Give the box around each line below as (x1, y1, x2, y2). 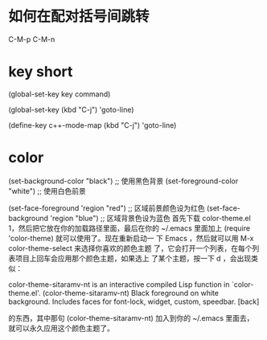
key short (8, 63, 73, 81)
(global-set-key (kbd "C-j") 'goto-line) (8, 104, 134, 114)
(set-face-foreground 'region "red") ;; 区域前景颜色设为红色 (8, 203, 205, 213)
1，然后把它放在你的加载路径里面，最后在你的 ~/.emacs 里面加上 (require (8, 223, 251, 233)
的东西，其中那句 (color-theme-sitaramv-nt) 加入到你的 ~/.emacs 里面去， (8, 313, 254, 322)
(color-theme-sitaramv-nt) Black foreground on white (43, 288, 220, 297)
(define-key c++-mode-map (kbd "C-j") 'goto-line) (8, 120, 177, 129)
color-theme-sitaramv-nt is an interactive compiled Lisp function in (8, 279, 230, 289)
